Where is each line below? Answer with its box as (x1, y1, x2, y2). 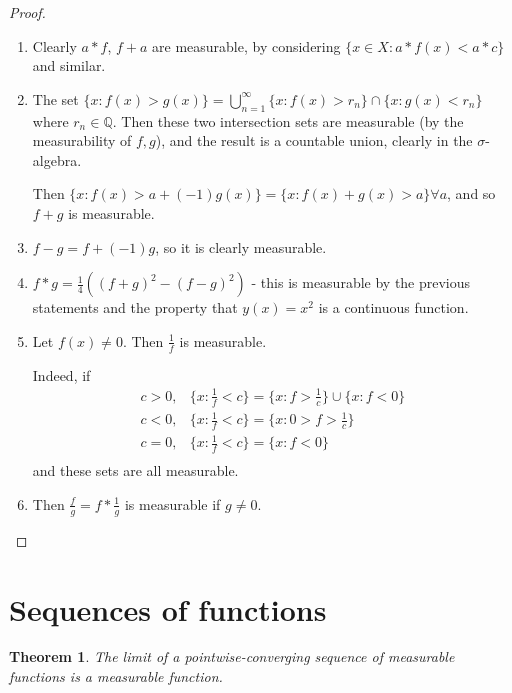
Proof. (9, 2, 46, 22)
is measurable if (124, 493, 221, 514)
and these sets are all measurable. (32, 460, 239, 481)
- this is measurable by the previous (251, 272, 471, 293)
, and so (447, 183, 496, 204)
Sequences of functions (9, 588, 327, 629)
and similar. (32, 55, 106, 76)
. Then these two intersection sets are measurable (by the (112, 110, 464, 131)
